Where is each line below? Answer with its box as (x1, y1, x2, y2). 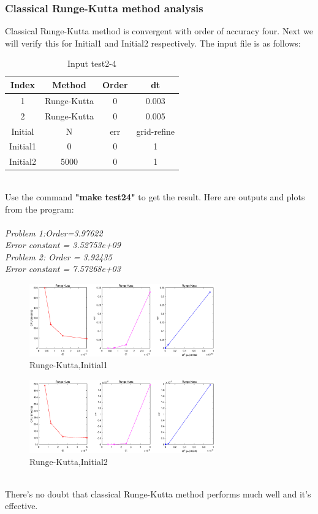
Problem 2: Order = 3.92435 (5, 250, 112, 263)
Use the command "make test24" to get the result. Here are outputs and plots (5, 190, 305, 203)
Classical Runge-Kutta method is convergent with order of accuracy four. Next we (5, 25, 314, 37)
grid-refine (136, 124, 175, 137)
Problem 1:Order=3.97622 (5, 226, 103, 239)
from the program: (5, 202, 74, 215)
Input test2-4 (67, 57, 116, 70)
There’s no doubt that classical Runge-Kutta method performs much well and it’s (5, 487, 311, 500)
